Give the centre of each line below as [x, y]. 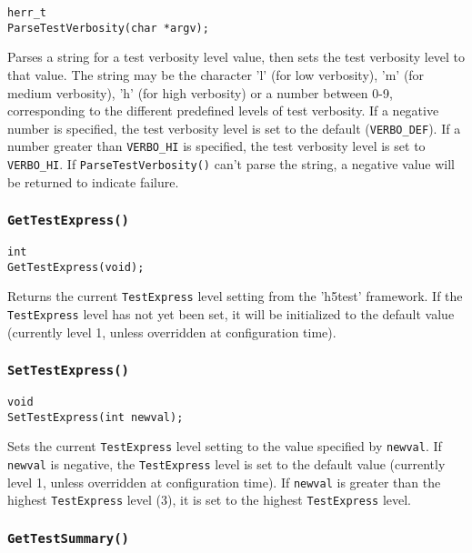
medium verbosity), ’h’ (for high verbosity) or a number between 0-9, [200, 92]
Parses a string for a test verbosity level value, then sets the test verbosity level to [236, 57]
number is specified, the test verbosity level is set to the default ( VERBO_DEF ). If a [234, 128]
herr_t [27, 13]
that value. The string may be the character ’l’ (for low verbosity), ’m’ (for [216, 74]
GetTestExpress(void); [76, 267]
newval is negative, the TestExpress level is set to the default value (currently [226, 464]
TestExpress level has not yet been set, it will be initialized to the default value [231, 314]
